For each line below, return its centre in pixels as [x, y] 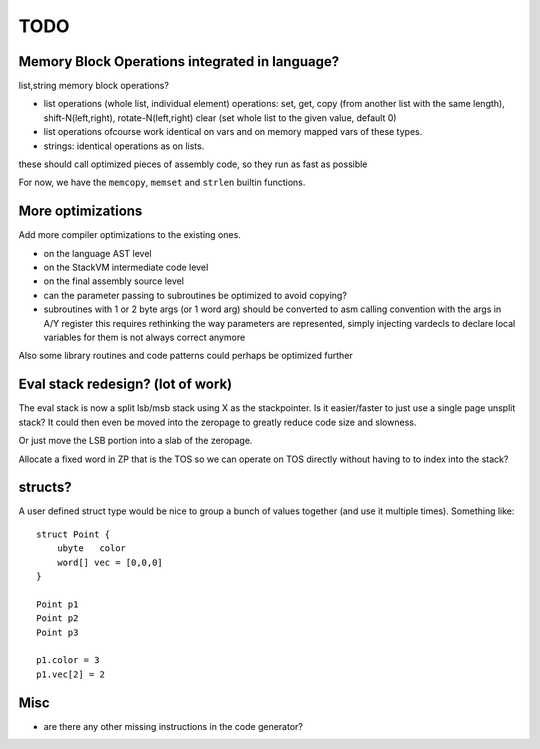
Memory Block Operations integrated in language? [179, 61]
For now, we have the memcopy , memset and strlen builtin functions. [162, 182]
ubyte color [91, 548]
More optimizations [80, 211]
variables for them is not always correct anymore [144, 337]
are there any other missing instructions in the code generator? [173, 726]
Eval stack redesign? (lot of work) [125, 384]
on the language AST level [97, 253]
